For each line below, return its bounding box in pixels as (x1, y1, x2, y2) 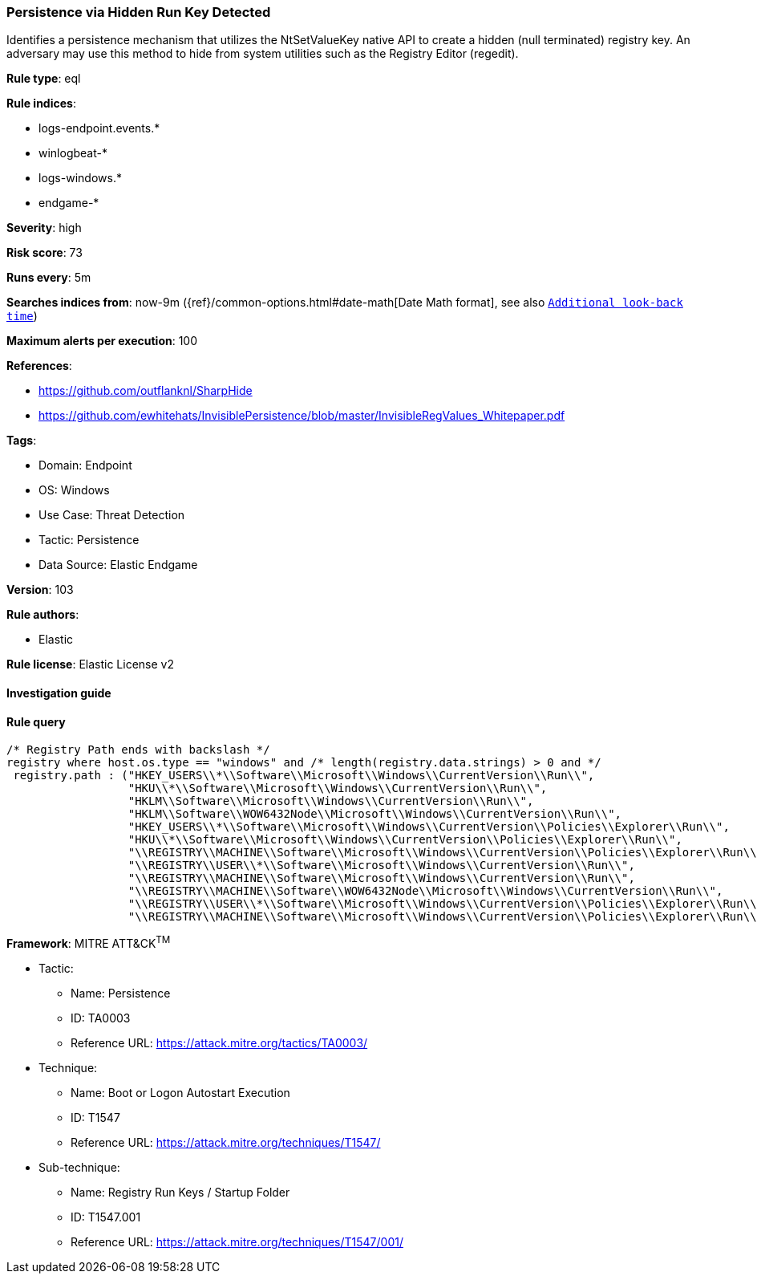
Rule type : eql (6, 71, 81, 86)
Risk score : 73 (6, 246, 83, 260)
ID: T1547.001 (71, 1209, 141, 1224)
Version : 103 (6, 583, 74, 597)
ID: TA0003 (71, 1010, 131, 1025)
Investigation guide (6, 685, 111, 700)
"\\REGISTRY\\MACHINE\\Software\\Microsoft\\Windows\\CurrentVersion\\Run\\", (128, 872, 635, 885)
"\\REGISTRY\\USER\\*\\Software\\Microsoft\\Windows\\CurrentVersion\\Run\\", (128, 859, 635, 872)
